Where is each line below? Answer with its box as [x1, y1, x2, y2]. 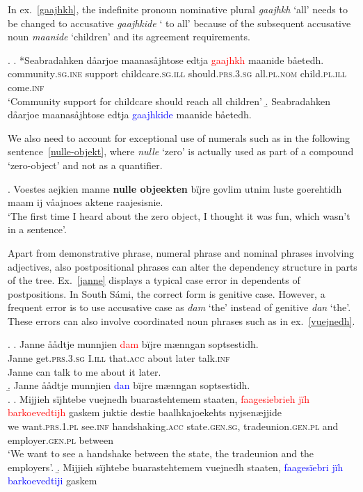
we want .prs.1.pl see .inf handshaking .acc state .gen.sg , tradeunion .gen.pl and [8, 419, 339, 434]
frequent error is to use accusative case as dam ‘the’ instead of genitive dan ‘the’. [8, 300, 351, 315]
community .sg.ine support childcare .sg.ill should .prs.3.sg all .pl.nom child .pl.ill [8, 66, 346, 81]
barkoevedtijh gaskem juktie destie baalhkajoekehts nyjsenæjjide [8, 405, 282, 420]
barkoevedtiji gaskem [8, 473, 97, 488]
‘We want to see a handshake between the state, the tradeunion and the [8, 446, 314, 461]
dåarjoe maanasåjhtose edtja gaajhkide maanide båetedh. [8, 107, 252, 122]
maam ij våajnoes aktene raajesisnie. [8, 195, 163, 209]
